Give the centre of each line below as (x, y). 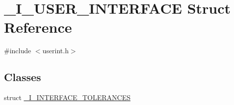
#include (18, 51)
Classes (23, 77)
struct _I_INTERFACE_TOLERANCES (67, 97)
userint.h (55, 51)
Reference (38, 27)
